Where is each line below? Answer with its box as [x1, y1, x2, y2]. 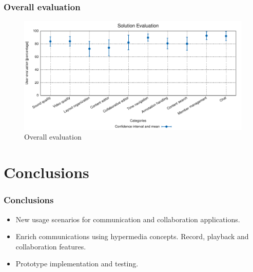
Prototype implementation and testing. [15, 258, 139, 269]
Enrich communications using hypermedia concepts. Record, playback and [15, 231, 249, 242]
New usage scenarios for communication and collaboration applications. [15, 213, 240, 224]
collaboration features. [15, 241, 86, 251]
